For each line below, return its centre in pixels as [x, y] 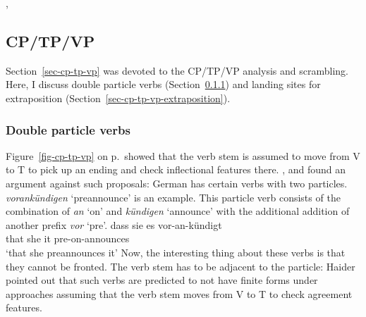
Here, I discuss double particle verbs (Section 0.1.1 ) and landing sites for [163, 84]
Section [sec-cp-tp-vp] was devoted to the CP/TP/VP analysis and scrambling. [177, 70]
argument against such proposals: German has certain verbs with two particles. [177, 183]
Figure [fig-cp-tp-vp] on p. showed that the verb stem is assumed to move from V [183, 155]
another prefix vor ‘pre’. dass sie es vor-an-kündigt [114, 224]
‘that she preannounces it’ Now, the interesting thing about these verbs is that [176, 252]
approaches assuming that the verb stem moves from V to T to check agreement [179, 293]
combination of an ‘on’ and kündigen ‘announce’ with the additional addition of [178, 211]
